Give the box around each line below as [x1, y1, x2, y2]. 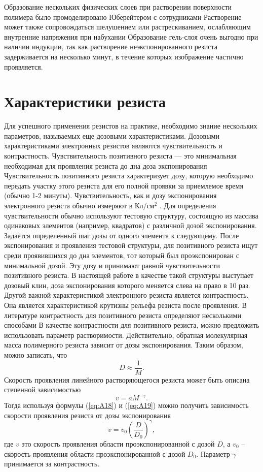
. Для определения [159, 200, 216, 211]
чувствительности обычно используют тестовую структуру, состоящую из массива [4, 210, 258, 221]
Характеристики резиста [4, 91, 166, 112]
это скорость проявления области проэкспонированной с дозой [21, 438, 215, 449]
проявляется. [4, 61, 43, 72]
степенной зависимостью [4, 384, 81, 395]
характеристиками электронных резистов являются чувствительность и [4, 140, 222, 151]
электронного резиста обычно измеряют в [4, 200, 133, 211]
